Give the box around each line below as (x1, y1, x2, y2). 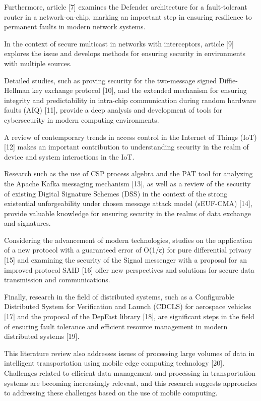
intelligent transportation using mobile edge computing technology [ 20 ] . (4, 358, 225, 368)
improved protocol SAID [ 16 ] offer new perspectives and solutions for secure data (4, 264, 254, 275)
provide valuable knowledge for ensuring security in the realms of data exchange (4, 208, 251, 218)
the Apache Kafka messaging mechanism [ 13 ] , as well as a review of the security (4, 178, 251, 188)
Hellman (4, 85, 30, 95)
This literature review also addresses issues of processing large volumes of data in (4, 347, 255, 358)
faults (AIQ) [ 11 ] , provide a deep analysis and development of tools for (4, 105, 222, 115)
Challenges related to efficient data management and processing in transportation (4, 368, 256, 378)
